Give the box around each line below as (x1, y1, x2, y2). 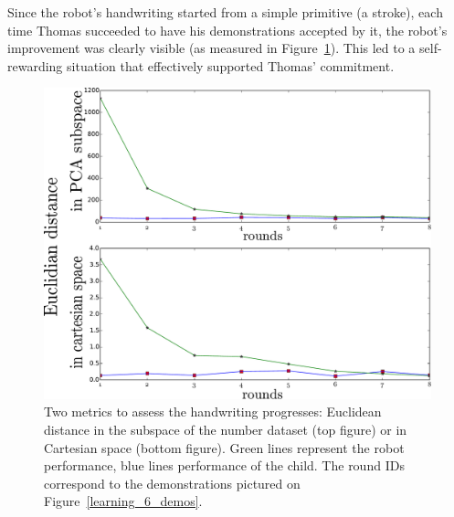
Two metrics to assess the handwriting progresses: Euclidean (44, 402, 382, 421)
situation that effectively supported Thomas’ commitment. (67, 56, 395, 75)
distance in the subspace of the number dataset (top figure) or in (44, 419, 407, 438)
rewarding (7, 56, 63, 75)
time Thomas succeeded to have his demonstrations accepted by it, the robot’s (7, 20, 448, 39)
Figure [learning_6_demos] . (44, 491, 203, 511)
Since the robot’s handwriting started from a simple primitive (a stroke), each (7, 3, 443, 21)
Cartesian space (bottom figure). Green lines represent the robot (44, 438, 405, 457)
